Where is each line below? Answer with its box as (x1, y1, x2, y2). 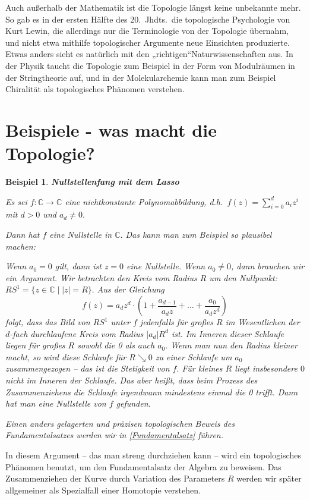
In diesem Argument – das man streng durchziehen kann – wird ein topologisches (5, 448, 301, 461)
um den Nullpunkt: (209, 271, 277, 284)
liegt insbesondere (235, 362, 298, 375)
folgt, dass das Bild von (5, 316, 90, 328)
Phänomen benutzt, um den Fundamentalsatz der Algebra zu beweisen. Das (5, 460, 281, 473)
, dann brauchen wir (230, 260, 305, 272)
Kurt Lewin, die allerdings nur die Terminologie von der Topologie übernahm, (5, 24, 289, 37)
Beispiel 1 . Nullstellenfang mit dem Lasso (5, 175, 179, 188)
